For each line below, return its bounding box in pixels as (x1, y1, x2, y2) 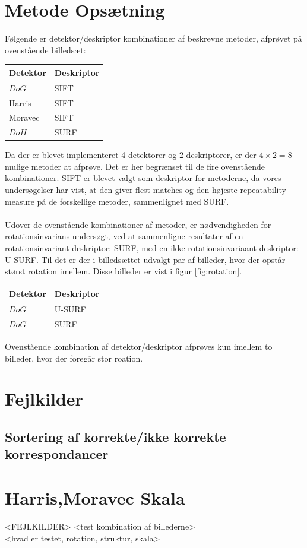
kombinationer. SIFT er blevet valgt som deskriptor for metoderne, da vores (5, 172, 281, 184)
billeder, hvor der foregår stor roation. (5, 351, 143, 364)
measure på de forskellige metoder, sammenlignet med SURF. (5, 195, 229, 207)
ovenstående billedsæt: (5, 43, 86, 56)
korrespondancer (5, 445, 109, 463)
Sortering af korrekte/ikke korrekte (5, 427, 226, 446)
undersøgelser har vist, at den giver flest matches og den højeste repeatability (5, 183, 286, 196)
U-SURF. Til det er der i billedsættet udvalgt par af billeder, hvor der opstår (5, 253, 286, 265)
